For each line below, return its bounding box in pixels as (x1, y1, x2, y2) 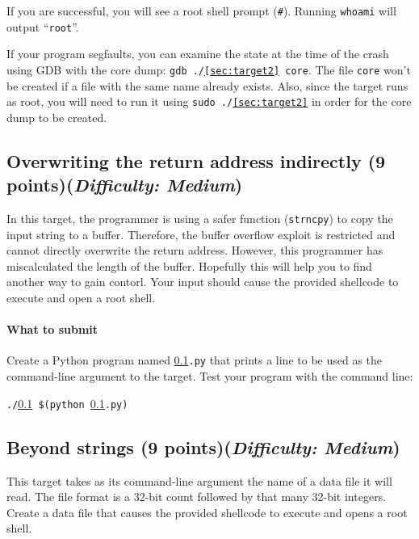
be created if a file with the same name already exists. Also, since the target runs (6, 77, 409, 94)
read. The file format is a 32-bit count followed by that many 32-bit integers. (6, 488, 387, 505)
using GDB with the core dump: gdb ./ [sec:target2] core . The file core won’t (6, 61, 411, 78)
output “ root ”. (6, 18, 79, 35)
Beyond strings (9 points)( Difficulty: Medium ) (6, 434, 400, 459)
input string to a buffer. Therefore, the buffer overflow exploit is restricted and (6, 225, 396, 242)
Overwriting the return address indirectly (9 (6, 148, 386, 173)
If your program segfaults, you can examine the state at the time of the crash (6, 45, 389, 62)
